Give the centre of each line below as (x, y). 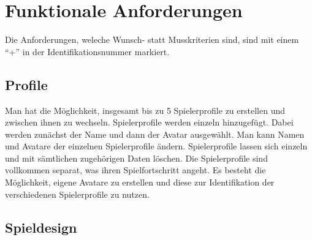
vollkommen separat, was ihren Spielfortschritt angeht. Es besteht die (135, 170)
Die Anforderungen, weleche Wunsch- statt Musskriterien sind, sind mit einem (152, 39)
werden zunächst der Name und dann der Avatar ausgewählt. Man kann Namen (155, 134)
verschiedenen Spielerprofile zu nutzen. (77, 194)
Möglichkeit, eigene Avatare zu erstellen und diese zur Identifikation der (140, 182)
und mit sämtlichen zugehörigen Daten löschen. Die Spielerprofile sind (136, 158)
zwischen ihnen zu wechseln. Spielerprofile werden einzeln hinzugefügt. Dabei (149, 122)
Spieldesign (41, 227)
